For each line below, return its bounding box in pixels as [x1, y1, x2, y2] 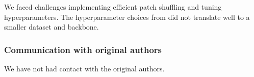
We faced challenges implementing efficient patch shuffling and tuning [4, 2, 222, 12]
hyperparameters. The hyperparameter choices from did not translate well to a [4, 11, 250, 22]
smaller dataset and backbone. [4, 21, 99, 32]
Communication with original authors [4, 43, 162, 56]
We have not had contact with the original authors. [4, 63, 165, 73]
